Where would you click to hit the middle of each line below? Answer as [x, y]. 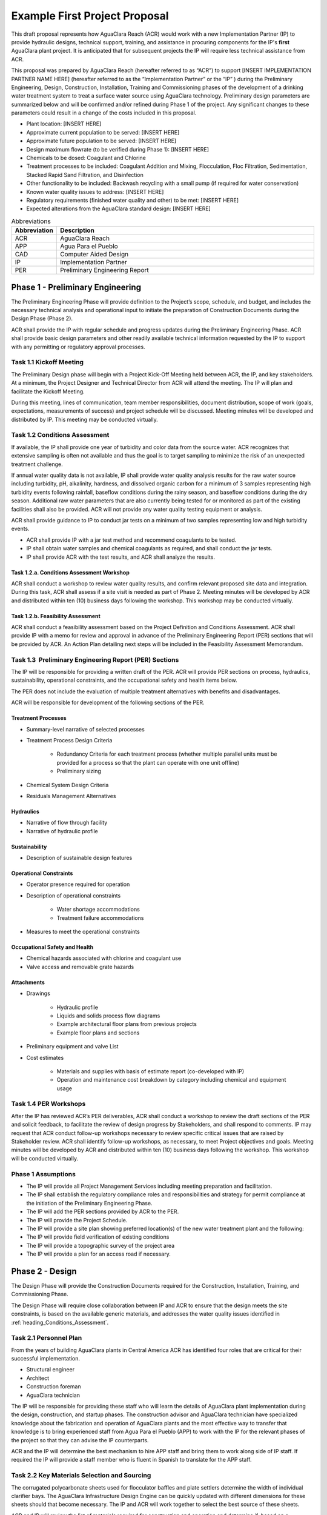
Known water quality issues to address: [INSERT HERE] [95, 191]
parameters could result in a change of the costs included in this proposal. [104, 113]
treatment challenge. [37, 464]
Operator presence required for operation [78, 884]
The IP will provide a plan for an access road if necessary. [98, 1254]
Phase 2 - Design [44, 1271]
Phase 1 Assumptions [43, 1174]
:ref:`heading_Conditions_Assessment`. [60, 1322]
